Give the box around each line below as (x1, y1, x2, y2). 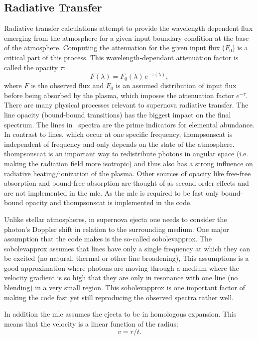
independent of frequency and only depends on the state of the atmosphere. (4, 138, 235, 149)
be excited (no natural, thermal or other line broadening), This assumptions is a (4, 253, 249, 263)
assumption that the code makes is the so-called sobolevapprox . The (4, 233, 212, 244)
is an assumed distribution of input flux (116, 80, 237, 91)
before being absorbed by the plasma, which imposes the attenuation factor (4, 90, 234, 100)
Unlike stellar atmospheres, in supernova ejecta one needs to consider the (4, 214, 227, 224)
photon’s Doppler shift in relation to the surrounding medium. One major (4, 224, 229, 234)
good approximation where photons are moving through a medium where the (4, 262, 239, 273)
